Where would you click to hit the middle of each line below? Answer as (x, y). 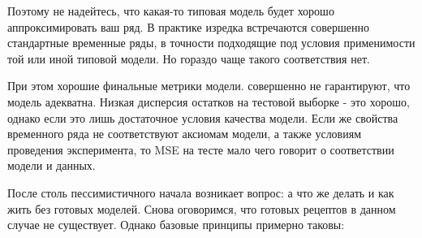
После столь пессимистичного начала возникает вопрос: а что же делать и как (201, 192)
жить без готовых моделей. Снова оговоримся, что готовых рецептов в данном (202, 208)
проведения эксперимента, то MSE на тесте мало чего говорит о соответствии (201, 149)
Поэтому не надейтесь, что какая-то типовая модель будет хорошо (171, 11)
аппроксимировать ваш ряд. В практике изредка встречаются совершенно (189, 26)
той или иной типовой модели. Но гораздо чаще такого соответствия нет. (189, 58)
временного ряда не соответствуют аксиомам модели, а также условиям (185, 134)
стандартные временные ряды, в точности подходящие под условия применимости (211, 43)
